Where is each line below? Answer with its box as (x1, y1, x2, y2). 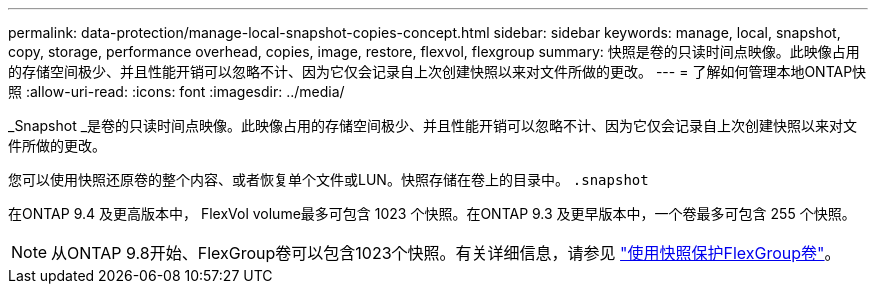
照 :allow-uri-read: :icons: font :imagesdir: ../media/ (8, 83, 345, 100)
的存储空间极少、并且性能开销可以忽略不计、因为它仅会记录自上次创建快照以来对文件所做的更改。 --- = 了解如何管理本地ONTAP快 (8, 63, 867, 80)
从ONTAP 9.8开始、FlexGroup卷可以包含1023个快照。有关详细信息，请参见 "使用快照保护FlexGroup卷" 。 (51, 243, 841, 263)
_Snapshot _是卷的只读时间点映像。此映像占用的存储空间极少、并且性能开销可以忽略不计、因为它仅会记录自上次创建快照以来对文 (8, 117, 858, 134)
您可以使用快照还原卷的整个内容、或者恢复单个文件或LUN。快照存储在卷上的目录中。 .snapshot (8, 171, 649, 188)
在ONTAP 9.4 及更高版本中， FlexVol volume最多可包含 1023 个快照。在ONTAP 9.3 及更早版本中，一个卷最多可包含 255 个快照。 (8, 205, 856, 222)
